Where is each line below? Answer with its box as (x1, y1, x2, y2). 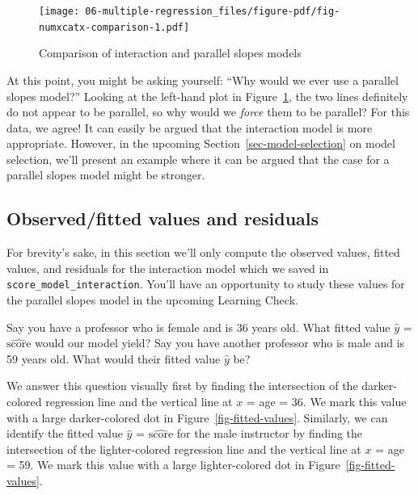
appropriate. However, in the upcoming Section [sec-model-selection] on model (6, 135, 395, 152)
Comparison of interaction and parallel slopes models (39, 44, 302, 61)
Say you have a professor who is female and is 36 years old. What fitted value (6, 318, 391, 335)
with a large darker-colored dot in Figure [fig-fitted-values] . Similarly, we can (6, 409, 388, 426)
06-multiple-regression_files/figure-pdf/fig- (85, 6, 340, 17)
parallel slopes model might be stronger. (6, 166, 205, 183)
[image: (39, 6, 80, 17)
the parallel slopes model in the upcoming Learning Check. (6, 292, 298, 308)
